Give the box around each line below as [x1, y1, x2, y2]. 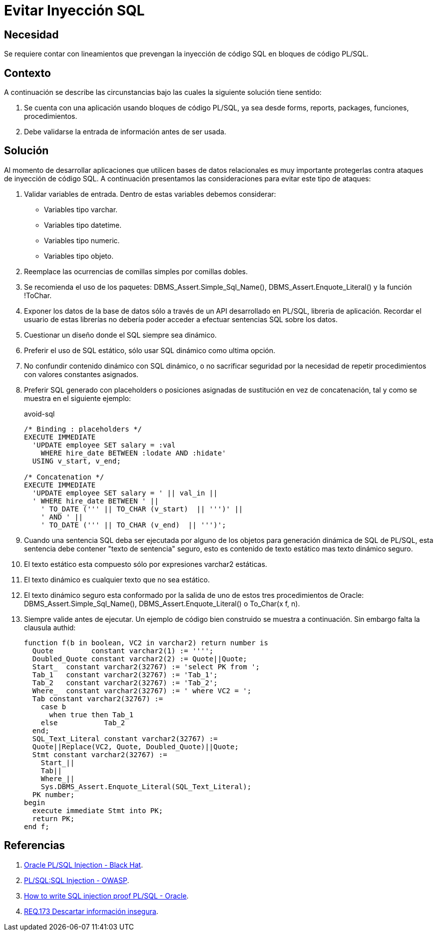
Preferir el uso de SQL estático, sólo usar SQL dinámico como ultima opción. [24, 346, 275, 355]
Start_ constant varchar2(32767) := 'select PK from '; [32, 662, 260, 671]
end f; [24, 822, 49, 831]
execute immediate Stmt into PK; [32, 806, 163, 815]
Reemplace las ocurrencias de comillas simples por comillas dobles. [24, 267, 248, 276]
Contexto [4, 66, 51, 79]
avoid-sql [24, 409, 55, 418]
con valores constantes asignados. [24, 370, 139, 379]
